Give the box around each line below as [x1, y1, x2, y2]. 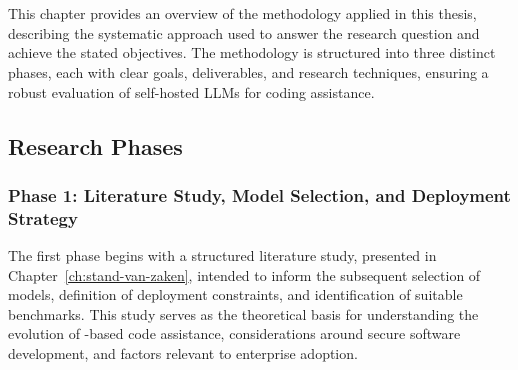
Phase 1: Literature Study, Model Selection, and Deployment [8, 182, 511, 207]
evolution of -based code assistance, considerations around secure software [8, 323, 461, 344]
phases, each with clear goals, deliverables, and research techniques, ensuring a [8, 61, 489, 82]
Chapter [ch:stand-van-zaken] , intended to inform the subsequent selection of [8, 264, 481, 285]
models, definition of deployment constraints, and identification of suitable [8, 284, 463, 305]
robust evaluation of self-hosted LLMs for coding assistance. [8, 81, 375, 102]
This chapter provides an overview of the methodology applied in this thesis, [8, 3, 477, 24]
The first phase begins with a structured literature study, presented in [8, 245, 437, 266]
